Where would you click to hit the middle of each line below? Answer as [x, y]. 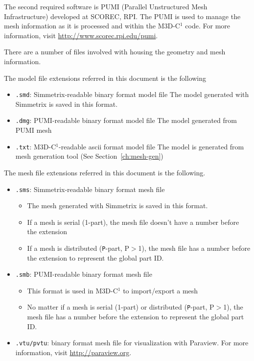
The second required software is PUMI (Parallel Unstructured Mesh [106, 6]
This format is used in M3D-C [72, 290]
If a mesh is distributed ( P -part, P [78, 248]
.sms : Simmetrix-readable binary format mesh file [90, 189]
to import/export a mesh [161, 290]
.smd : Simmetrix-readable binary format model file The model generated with [132, 94]
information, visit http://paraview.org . [73, 352]
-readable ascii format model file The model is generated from [151, 146]
